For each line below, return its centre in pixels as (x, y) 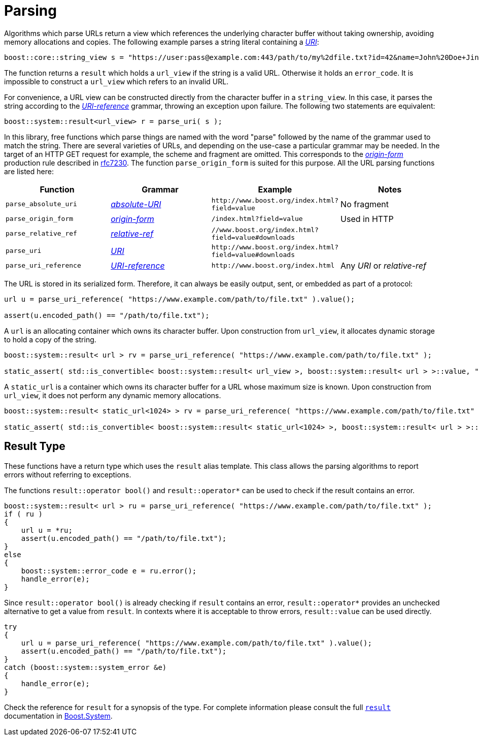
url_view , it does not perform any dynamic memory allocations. (113, 395)
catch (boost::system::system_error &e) (85, 667)
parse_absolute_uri (41, 204)
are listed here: (29, 171)
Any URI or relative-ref (383, 265)
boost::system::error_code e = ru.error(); (109, 571)
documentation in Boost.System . (58, 716)
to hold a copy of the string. (50, 339)
